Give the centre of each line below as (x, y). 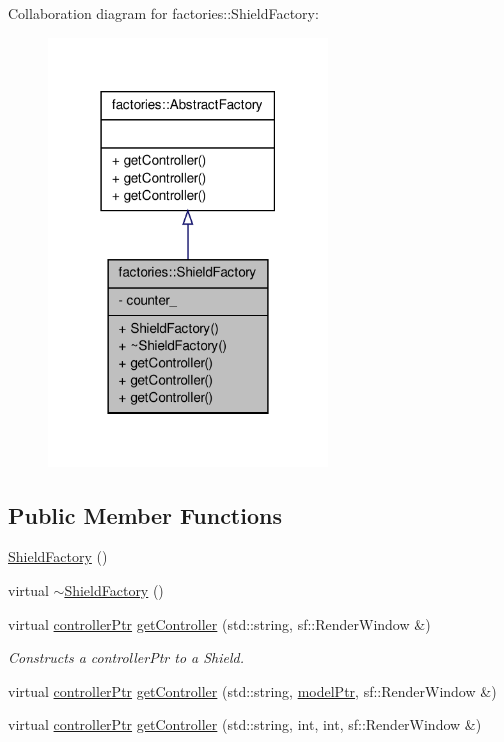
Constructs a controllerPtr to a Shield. (126, 657)
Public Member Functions (145, 514)
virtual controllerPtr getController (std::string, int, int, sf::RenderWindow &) (245, 724)
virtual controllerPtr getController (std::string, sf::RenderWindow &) (219, 623)
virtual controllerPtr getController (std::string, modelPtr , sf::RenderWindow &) (252, 690)
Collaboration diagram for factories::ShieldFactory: (163, 13)
